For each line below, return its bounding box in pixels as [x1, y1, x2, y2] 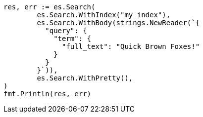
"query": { [45, 27, 87, 35]
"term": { [53, 35, 92, 42]
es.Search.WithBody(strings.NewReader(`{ [37, 19, 200, 27]
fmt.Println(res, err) [3, 90, 92, 98]
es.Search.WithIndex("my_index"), [37, 11, 171, 19]
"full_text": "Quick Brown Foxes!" [62, 42, 200, 50]
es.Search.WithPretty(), [37, 74, 133, 82]
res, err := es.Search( [3, 3, 96, 11]
